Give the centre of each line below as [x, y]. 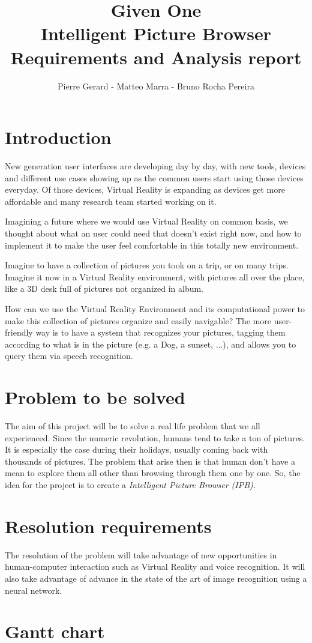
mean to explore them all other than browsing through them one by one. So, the [153, 473]
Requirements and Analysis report [156, 57]
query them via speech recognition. [69, 356]
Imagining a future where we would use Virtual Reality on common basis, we [146, 221]
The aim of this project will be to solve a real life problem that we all [133, 426]
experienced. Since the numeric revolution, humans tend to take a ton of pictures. [155, 437]
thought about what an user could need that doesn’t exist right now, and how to [153, 233]
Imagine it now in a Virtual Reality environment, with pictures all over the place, [155, 276]
